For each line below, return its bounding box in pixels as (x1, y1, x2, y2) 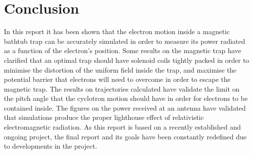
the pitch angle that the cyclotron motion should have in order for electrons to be (4, 93, 248, 103)
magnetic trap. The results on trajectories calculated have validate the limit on (4, 83, 240, 94)
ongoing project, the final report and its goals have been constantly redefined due (4, 131, 247, 141)
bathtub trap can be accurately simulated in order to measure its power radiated (4, 36, 245, 46)
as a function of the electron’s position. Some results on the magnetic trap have (4, 45, 241, 56)
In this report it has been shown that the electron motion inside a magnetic (4, 26, 230, 37)
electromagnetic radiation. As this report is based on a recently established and (4, 122, 241, 132)
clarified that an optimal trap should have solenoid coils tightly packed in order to (4, 55, 249, 65)
